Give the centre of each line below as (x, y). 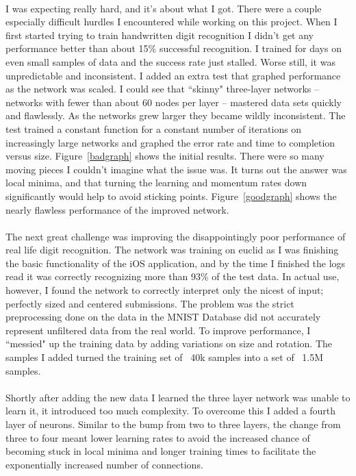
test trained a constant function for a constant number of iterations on (154, 128)
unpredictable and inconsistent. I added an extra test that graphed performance (173, 75)
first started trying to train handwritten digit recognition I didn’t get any (160, 35)
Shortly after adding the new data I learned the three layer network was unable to (178, 397)
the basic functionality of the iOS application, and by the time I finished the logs (176, 263)
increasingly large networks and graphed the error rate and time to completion (170, 142)
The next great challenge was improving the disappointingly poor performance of (176, 236)
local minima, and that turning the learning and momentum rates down (156, 183)
